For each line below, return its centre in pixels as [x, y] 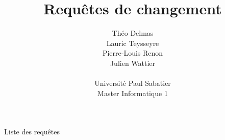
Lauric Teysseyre [133, 43]
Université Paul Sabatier [133, 83]
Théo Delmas [133, 33]
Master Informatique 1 [133, 93]
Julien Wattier [133, 63]
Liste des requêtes [32, 132]
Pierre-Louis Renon [133, 53]
